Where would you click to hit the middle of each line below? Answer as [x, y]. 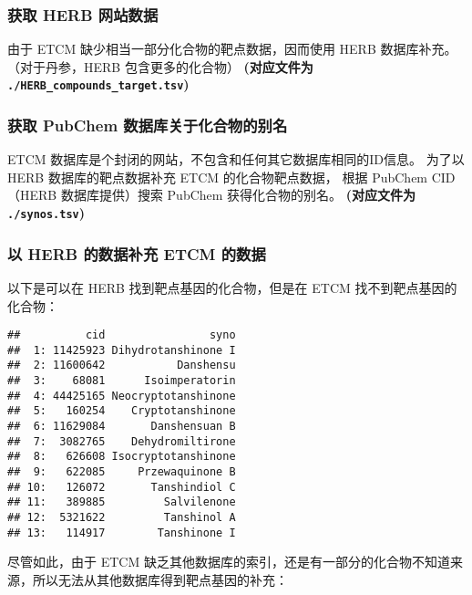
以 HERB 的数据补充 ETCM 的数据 [137, 253]
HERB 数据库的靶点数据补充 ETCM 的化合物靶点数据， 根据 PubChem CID [231, 177]
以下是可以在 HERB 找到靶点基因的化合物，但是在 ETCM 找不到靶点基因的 [232, 287]
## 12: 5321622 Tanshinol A [122, 517]
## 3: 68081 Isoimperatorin [122, 381]
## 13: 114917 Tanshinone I [122, 532]
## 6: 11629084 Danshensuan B [122, 427]
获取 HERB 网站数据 [83, 14]
